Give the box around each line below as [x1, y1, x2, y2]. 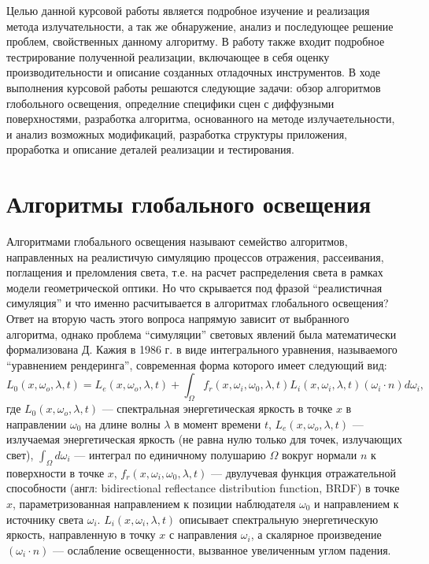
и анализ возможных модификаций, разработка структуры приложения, [6, 125, 347, 142]
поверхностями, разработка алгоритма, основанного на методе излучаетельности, [6, 110, 395, 127]
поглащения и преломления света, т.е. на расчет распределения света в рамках [6, 264, 383, 280]
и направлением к [314, 495, 399, 511]
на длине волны [85, 415, 161, 432]
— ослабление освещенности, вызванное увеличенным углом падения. [52, 541, 391, 558]
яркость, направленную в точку [6, 526, 156, 543]
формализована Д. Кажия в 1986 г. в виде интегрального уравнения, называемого [6, 341, 398, 358]
